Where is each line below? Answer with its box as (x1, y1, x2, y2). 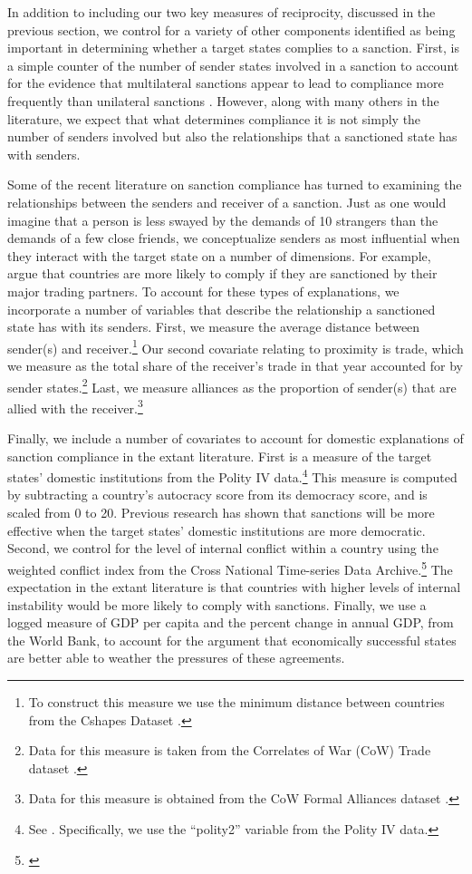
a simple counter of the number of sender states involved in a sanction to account (7, 55, 459, 74)
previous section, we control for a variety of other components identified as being (7, 20, 456, 39)
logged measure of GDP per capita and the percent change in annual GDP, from (7, 613, 454, 632)
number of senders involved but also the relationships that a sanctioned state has (7, 127, 458, 146)
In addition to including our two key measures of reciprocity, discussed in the (7, 3, 436, 21)
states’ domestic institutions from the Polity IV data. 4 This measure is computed (7, 465, 458, 486)
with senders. (7, 144, 81, 163)
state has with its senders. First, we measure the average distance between (7, 317, 420, 336)
